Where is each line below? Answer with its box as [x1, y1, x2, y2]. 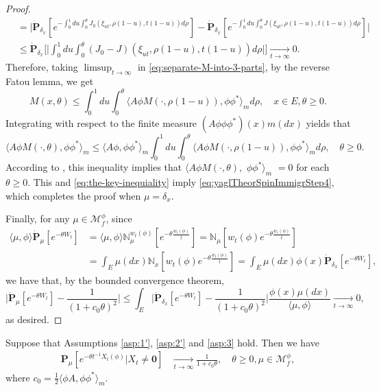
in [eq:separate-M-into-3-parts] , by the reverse [137, 60, 330, 74]
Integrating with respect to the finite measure [5, 116, 197, 130]
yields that [306, 116, 351, 130]
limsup [84, 63, 112, 73]
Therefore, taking [5, 60, 78, 74]
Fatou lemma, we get [5, 74, 94, 88]
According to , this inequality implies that [5, 160, 182, 174]
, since [106, 211, 132, 226]
